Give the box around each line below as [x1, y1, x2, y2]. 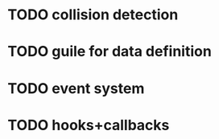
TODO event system [7, 79, 145, 97]
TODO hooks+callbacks [7, 116, 170, 134]
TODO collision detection [7, 6, 179, 24]
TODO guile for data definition [7, 43, 213, 61]
